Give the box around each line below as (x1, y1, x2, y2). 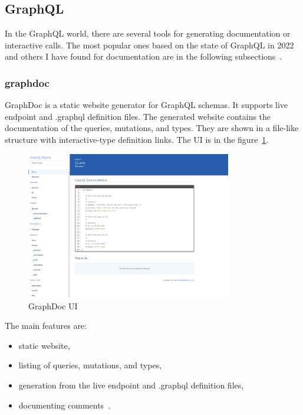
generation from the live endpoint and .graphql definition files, (18, 379, 244, 391)
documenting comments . (18, 398, 111, 411)
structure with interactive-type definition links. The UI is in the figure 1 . (5, 133, 269, 145)
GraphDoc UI (28, 299, 78, 312)
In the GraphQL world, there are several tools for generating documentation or (5, 27, 291, 40)
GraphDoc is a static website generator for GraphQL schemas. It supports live (5, 99, 288, 111)
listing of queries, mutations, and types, (18, 359, 162, 371)
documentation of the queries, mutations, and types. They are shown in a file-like (5, 122, 299, 134)
